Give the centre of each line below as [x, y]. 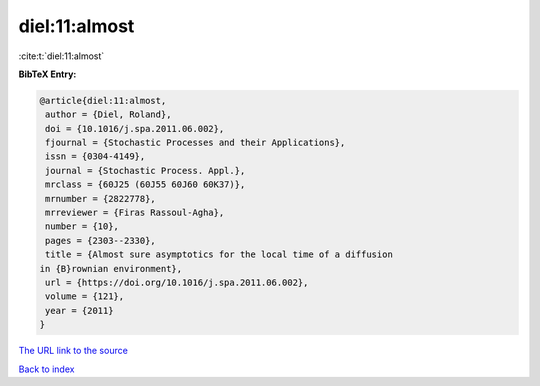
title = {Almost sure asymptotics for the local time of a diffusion [219, 254]
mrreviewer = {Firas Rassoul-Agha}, [135, 213]
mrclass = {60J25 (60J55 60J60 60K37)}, [145, 184]
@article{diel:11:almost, [103, 100]
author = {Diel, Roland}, [108, 114]
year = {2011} [79, 310]
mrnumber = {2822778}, [101, 198]
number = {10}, [82, 226]
